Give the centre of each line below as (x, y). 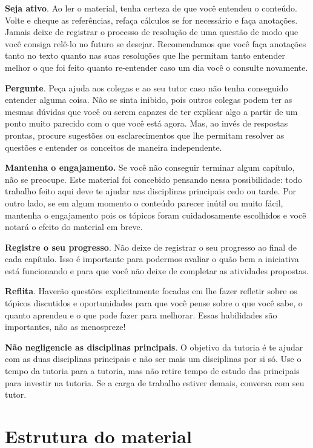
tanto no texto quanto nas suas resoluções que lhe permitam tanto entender (145, 55)
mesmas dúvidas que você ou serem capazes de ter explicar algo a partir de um (151, 111)
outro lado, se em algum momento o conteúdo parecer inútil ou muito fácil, (144, 203)
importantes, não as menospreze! (65, 327)
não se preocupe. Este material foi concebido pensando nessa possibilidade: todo (153, 179)
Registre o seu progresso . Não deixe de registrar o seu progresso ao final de (151, 247)
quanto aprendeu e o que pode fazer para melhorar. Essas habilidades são (141, 315)
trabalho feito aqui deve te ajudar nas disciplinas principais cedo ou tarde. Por (151, 191)
